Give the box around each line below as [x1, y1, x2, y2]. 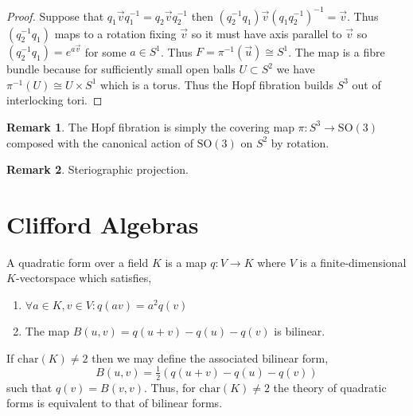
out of [352, 76, 381, 92]
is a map [165, 253, 207, 270]
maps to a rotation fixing [54, 25, 177, 41]
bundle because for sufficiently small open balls [6, 61, 236, 77]
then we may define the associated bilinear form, [92, 349, 329, 366]
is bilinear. [274, 323, 325, 339]
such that [6, 379, 53, 395]
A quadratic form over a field [6, 253, 149, 270]
